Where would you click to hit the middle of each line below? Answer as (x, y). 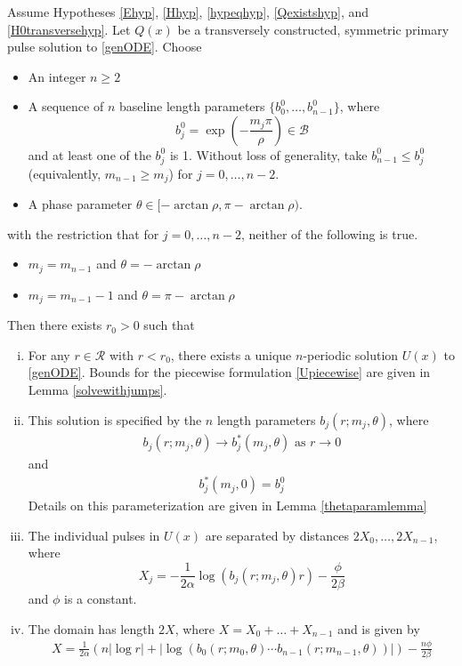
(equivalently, (65, 173)
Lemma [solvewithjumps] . (97, 390)
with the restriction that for (83, 233)
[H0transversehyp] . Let (69, 29)
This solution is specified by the (115, 419)
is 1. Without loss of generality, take (268, 154)
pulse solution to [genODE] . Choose (105, 47)
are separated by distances (277, 535)
